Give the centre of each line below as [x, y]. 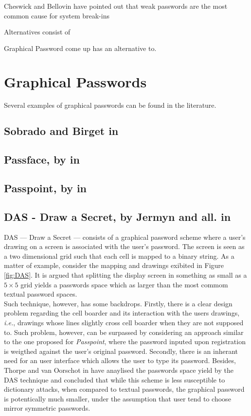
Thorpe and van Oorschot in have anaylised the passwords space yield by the [119, 370]
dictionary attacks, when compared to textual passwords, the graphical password [124, 389]
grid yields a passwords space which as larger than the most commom [124, 284]
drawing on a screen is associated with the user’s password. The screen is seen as [124, 246]
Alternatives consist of [37, 32]
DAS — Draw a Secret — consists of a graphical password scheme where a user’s [125, 237]
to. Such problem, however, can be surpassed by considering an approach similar [124, 332]
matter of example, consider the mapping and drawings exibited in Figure [114, 265]
